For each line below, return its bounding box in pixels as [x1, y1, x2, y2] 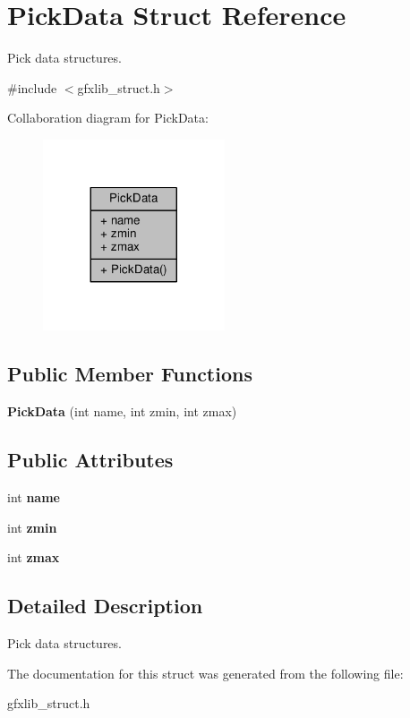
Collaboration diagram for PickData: [7, 108, 209, 127]
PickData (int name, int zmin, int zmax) [7, 402, 237, 421]
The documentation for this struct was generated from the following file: [7, 663, 404, 682]
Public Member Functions [7, 360, 252, 388]
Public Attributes [7, 446, 174, 474]
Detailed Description [7, 592, 203, 620]
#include [7, 78, 57, 97]
